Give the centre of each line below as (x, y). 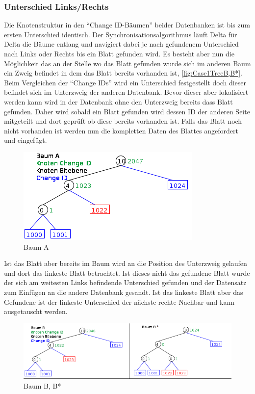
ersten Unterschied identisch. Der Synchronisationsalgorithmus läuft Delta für (121, 34)
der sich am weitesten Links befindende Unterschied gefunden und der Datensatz (125, 282)
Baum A (36, 247)
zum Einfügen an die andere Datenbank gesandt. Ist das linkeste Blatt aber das (124, 292)
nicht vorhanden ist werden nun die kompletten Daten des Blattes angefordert (121, 130)
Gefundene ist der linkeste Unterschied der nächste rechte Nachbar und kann (119, 302)
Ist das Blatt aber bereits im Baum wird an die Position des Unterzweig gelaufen (126, 263)
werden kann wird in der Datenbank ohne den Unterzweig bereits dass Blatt (118, 101)
